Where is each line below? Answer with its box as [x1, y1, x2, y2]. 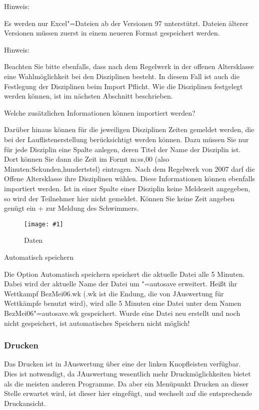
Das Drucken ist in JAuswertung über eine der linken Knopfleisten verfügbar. [4, 358, 241, 369]
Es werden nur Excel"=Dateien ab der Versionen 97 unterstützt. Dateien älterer [4, 18, 248, 28]
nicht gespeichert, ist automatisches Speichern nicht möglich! [4, 317, 190, 328]
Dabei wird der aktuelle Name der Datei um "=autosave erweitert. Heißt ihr [4, 278, 237, 289]
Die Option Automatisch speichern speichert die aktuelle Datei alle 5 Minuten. [4, 268, 245, 279]
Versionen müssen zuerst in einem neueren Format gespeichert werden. [4, 28, 220, 38]
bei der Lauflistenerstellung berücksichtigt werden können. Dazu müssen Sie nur [4, 134, 249, 144]
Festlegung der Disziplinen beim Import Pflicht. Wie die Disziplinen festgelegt [4, 81, 243, 91]
